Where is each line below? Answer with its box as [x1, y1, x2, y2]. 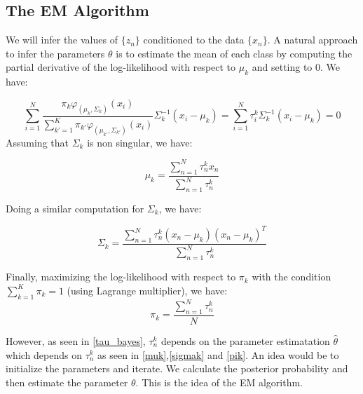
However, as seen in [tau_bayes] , [6, 333, 146, 348]
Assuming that [6, 135, 69, 149]
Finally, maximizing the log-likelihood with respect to [6, 269, 236, 284]
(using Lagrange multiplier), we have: [67, 283, 228, 297]
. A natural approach [267, 32, 358, 47]
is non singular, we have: [87, 135, 193, 149]
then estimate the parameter [6, 374, 128, 389]
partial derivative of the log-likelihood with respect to [6, 60, 236, 74]
